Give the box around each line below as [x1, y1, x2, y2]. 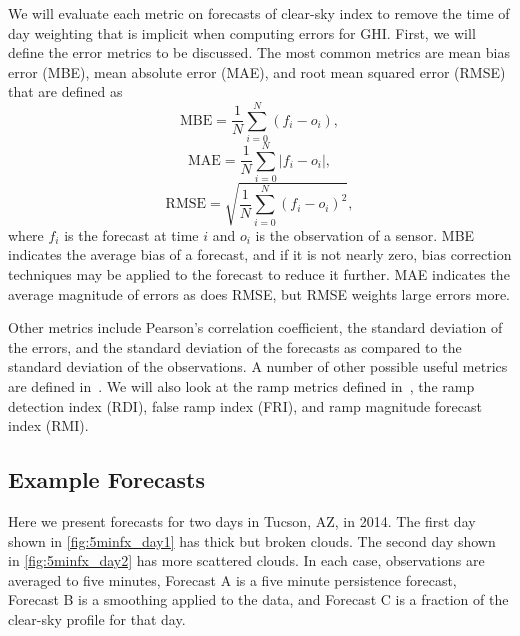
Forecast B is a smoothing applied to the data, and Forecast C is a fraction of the [8, 589, 509, 610]
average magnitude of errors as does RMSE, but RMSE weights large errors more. [8, 283, 510, 304]
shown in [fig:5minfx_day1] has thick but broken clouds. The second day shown [8, 530, 496, 551]
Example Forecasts [8, 464, 205, 495]
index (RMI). [8, 415, 89, 436]
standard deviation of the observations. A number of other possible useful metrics [8, 356, 508, 377]
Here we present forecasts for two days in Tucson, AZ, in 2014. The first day [8, 510, 476, 531]
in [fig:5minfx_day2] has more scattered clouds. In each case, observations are [8, 550, 485, 571]
